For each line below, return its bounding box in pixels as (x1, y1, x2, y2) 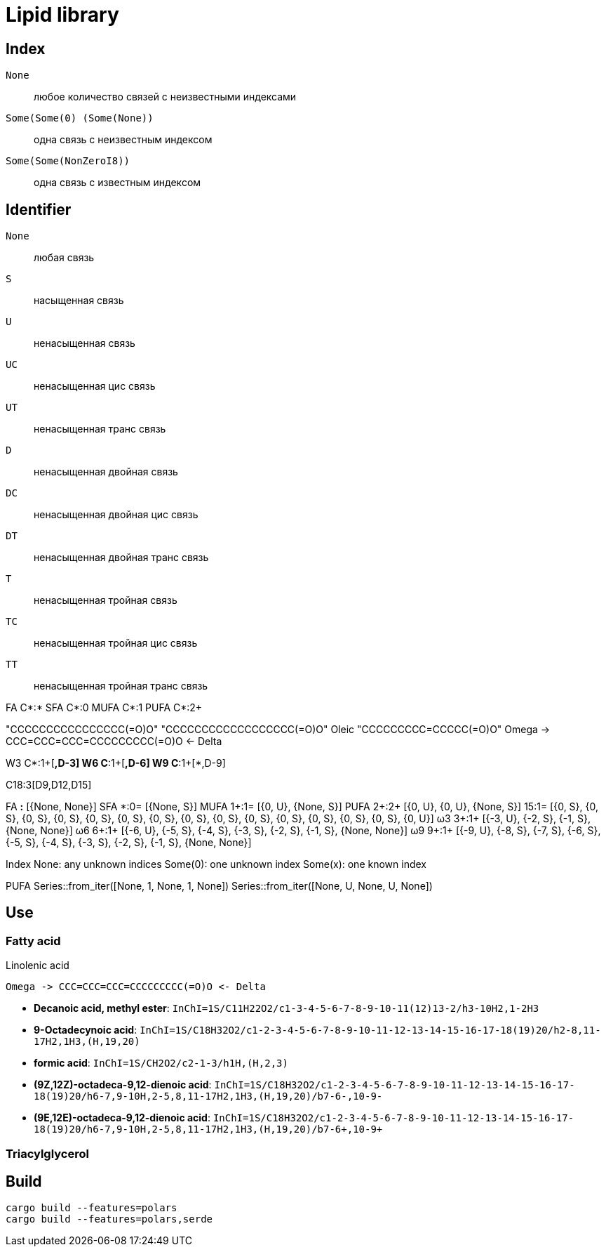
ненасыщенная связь (34, 337, 135, 350)
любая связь (34, 251, 95, 264)
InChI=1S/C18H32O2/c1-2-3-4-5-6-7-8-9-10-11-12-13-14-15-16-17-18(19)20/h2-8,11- (140, 1024, 601, 1036)
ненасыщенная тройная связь (34, 594, 177, 607)
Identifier (6, 200, 72, 218)
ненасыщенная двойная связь (34, 466, 178, 478)
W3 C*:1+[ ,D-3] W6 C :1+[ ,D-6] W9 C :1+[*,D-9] (6, 757, 226, 770)
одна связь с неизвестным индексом (34, 133, 213, 146)
